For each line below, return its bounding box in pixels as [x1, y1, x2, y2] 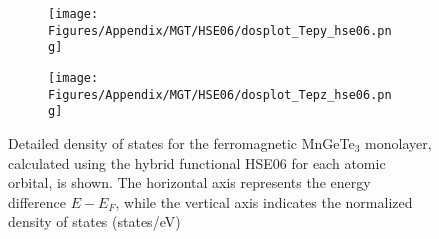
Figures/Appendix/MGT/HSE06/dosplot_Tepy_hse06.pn [48, 23, 392, 38]
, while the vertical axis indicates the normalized [115, 191, 413, 212]
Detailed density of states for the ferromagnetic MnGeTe [8, 132, 355, 153]
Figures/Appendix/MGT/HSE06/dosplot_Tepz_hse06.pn [48, 87, 392, 102]
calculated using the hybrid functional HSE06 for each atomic [8, 152, 386, 173]
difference [8, 191, 66, 212]
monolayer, [365, 132, 432, 153]
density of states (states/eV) [8, 211, 181, 232]
